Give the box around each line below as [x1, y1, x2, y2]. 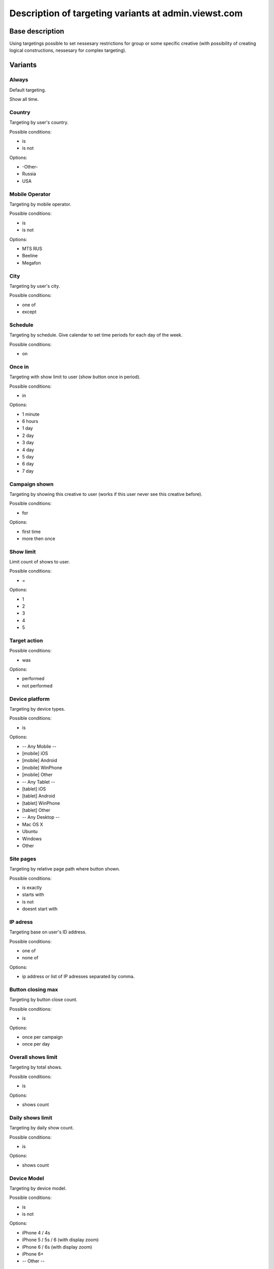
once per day [22, 1041, 50, 1047]
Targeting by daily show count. [9, 1125, 74, 1131]
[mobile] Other [22, 772, 53, 778]
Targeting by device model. [9, 1185, 67, 1191]
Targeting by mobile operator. [9, 201, 72, 208]
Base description [9, 27, 64, 36]
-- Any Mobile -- [22, 743, 57, 749]
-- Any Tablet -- [22, 779, 55, 785]
